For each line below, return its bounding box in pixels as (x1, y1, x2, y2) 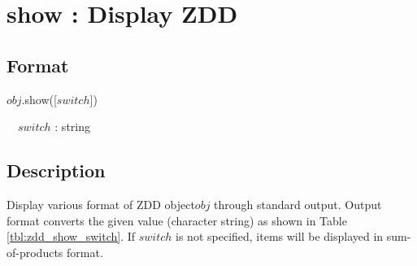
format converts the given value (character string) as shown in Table (7, 211, 347, 229)
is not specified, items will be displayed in (176, 228, 384, 245)
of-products (7, 243, 63, 260)
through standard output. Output (214, 195, 382, 212)
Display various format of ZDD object (7, 195, 195, 212)
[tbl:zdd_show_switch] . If (7, 228, 136, 245)
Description (7, 158, 106, 183)
